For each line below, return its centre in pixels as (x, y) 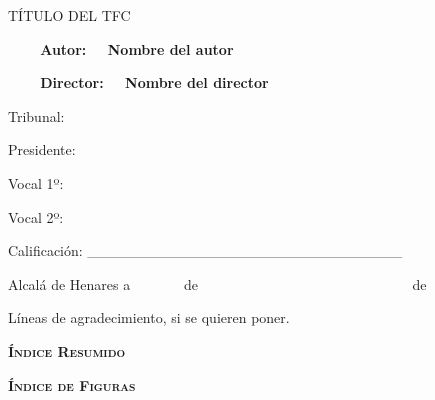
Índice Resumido (67, 350)
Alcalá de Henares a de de (217, 283)
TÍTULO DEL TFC (69, 15)
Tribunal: (36, 115)
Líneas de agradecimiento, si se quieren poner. (149, 317)
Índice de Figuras (72, 384)
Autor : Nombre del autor (137, 48)
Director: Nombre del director (154, 82)
